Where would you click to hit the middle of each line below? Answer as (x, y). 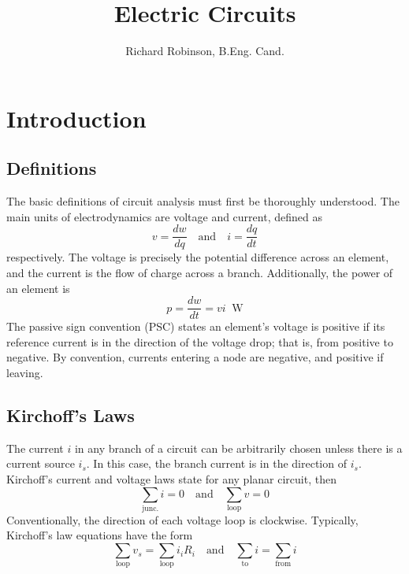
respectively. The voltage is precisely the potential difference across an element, (198, 257)
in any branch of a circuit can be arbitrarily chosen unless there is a (238, 448)
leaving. (25, 372)
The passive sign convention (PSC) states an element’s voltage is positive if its (196, 326)
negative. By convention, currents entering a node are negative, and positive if (195, 357)
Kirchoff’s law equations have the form (100, 535)
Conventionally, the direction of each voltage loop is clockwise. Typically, (182, 519)
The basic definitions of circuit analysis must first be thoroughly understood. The (203, 201)
